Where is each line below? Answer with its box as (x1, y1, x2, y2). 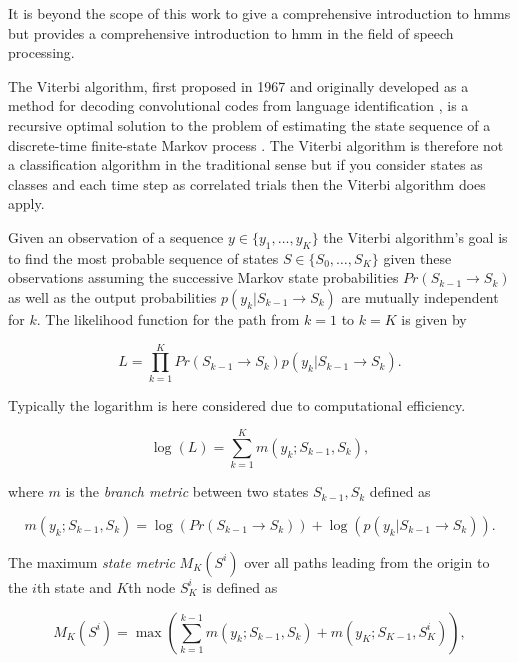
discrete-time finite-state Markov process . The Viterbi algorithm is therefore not (8, 134, 504, 155)
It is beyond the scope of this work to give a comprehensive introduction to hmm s (8, 3, 511, 23)
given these (383, 247, 452, 268)
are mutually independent (341, 286, 499, 307)
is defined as (202, 576, 278, 597)
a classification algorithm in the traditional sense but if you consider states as (8, 154, 483, 175)
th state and (36, 576, 112, 597)
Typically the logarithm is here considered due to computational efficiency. (8, 394, 466, 415)
